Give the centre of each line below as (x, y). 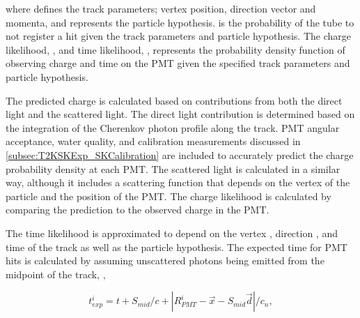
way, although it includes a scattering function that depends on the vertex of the (178, 182)
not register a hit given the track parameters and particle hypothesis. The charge (179, 36)
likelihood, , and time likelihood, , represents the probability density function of (175, 49)
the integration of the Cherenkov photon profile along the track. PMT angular (173, 127)
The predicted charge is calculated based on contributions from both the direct (174, 100)
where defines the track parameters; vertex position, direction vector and (161, 8)
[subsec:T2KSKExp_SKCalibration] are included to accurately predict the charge (180, 154)
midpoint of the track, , (56, 274)
